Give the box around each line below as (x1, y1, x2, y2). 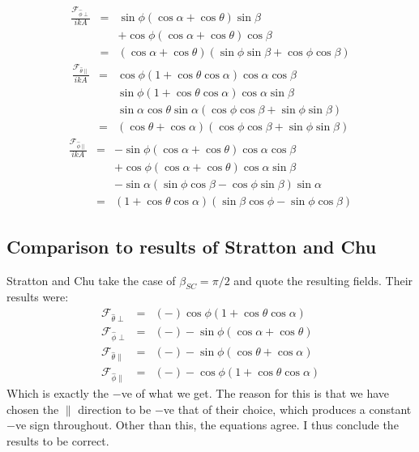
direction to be (78, 400, 152, 417)
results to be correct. (6, 432, 109, 449)
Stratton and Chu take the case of (6, 271, 176, 288)
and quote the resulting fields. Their (233, 271, 413, 288)
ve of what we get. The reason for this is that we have (121, 385, 390, 402)
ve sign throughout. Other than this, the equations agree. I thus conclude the (15, 416, 399, 433)
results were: (6, 288, 69, 305)
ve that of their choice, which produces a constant (163, 400, 412, 417)
